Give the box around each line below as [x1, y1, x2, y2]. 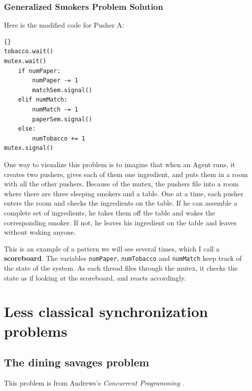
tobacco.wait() [4, 48, 54, 55]
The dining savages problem [4, 355, 149, 370]
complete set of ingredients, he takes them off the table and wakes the [4, 207, 216, 217]
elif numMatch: [18, 96, 68, 104]
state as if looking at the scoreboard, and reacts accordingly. [4, 272, 186, 283]
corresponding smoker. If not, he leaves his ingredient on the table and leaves [4, 217, 237, 227]
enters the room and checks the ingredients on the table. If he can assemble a [4, 198, 237, 208]
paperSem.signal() [32, 115, 92, 123]
